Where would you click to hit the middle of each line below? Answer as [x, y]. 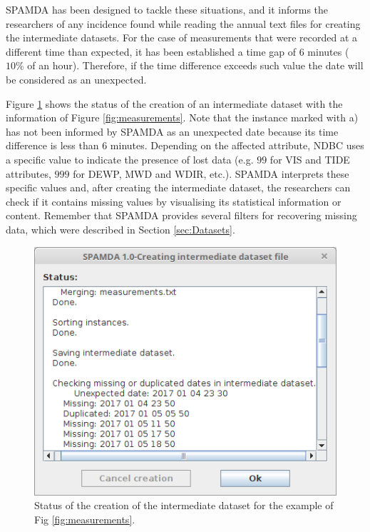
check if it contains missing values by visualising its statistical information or [174, 201]
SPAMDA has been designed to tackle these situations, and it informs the [167, 9]
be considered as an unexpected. [76, 79]
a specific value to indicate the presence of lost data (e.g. [130, 159]
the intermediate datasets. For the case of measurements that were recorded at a [182, 37]
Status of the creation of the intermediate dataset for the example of [184, 505]
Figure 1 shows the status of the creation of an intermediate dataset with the [174, 103]
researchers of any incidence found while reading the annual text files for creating [183, 23]
